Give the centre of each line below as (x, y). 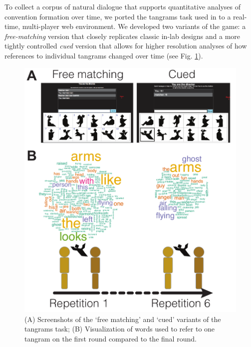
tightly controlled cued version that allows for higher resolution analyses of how (126, 46)
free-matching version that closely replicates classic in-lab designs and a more (123, 36)
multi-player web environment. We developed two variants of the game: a (134, 26)
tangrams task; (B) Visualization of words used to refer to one (120, 329)
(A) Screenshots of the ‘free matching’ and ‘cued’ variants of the (123, 319)
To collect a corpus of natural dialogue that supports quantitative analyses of (123, 6)
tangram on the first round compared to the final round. (111, 338)
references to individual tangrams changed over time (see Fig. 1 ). (104, 55)
